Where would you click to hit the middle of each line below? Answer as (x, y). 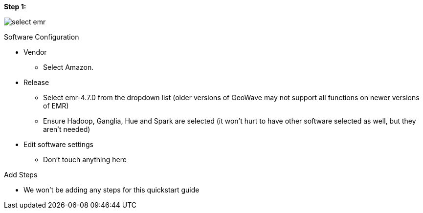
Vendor (35, 52)
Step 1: (15, 7)
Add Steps (21, 175)
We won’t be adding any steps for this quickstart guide (111, 190)
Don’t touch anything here (85, 160)
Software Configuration (42, 37)
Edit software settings (58, 144)
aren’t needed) (67, 129)
